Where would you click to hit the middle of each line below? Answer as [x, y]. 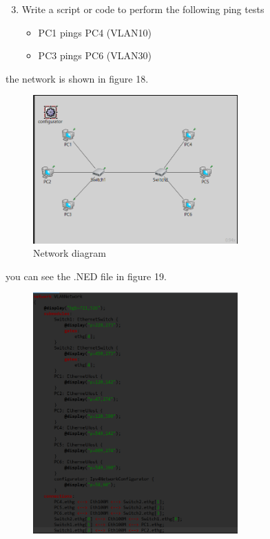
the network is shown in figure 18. [77, 78]
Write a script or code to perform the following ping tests [143, 9]
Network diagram [70, 253]
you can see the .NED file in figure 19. [86, 276]
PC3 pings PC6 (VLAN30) [95, 55]
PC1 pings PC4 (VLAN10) [95, 32]
